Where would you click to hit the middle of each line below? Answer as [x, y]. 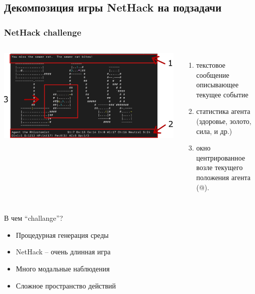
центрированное [221, 157]
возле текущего [220, 167]
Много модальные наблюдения [63, 268]
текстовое [211, 65]
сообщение [213, 75]
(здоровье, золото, [224, 121]
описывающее [218, 85]
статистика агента [223, 111]
